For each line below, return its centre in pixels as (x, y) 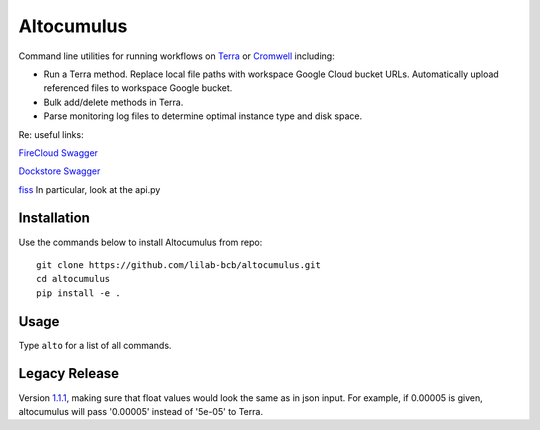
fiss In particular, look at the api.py (89, 189)
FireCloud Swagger (58, 152)
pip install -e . (78, 293)
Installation (54, 218)
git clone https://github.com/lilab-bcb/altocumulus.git (179, 264)
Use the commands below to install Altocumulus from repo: (140, 242)
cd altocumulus (73, 279)
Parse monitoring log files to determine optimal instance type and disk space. (203, 116)
